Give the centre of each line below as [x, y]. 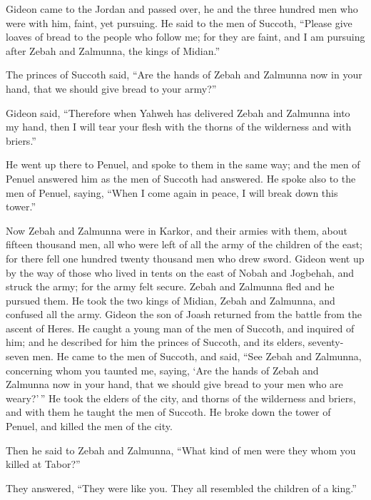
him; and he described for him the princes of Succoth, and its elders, [156, 342]
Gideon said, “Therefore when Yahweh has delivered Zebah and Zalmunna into [178, 112]
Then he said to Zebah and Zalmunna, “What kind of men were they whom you [181, 450]
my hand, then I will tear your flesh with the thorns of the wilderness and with [179, 127]
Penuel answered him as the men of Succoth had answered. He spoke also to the [181, 178]
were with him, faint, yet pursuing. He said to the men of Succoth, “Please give [179, 22]
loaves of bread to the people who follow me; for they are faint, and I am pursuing [185, 37]
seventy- [326, 342]
